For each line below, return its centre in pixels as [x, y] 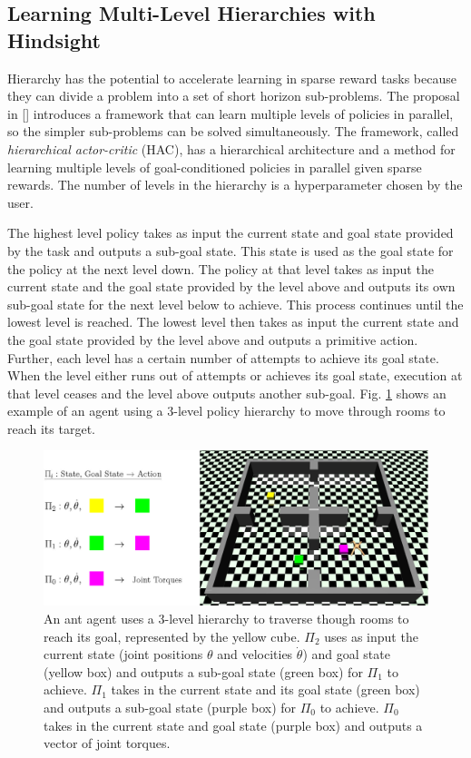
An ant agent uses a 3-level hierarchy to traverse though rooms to [226, 619]
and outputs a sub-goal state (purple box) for [170, 708]
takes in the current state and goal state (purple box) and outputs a [233, 725]
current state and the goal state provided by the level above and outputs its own [231, 286]
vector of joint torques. [107, 743]
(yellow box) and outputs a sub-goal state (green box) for [203, 671]
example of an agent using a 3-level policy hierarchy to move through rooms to [226, 411]
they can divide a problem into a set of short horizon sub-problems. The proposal [234, 96]
